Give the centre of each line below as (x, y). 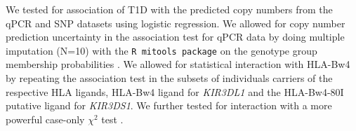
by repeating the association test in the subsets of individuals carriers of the (169, 78)
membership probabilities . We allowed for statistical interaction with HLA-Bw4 (178, 64)
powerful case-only (45, 119)
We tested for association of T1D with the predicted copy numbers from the (169, 9)
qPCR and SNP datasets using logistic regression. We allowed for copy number (176, 23)
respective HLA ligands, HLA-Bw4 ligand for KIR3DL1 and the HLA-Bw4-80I (175, 91)
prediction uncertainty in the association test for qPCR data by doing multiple (175, 37)
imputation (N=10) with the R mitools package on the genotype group (161, 50)
